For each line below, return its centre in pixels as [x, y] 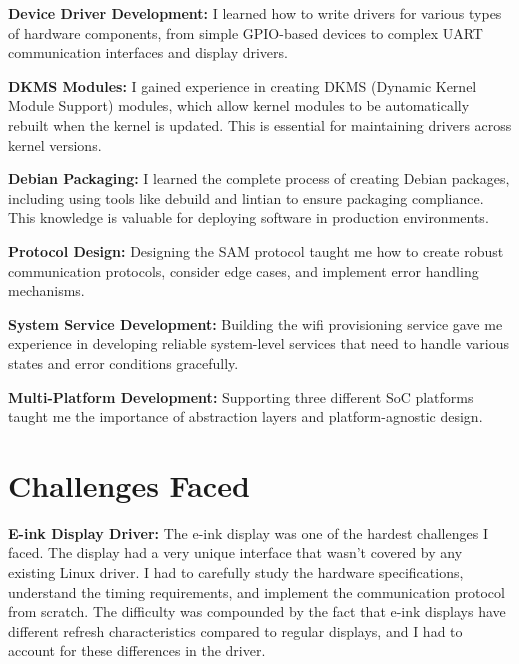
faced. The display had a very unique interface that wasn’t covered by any [235, 552]
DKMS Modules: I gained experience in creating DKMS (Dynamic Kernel [242, 85]
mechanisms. [46, 290]
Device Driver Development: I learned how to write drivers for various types [255, 13]
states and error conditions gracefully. [123, 362]
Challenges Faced [129, 484]
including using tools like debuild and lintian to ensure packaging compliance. [246, 197]
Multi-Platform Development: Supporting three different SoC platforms [241, 396]
